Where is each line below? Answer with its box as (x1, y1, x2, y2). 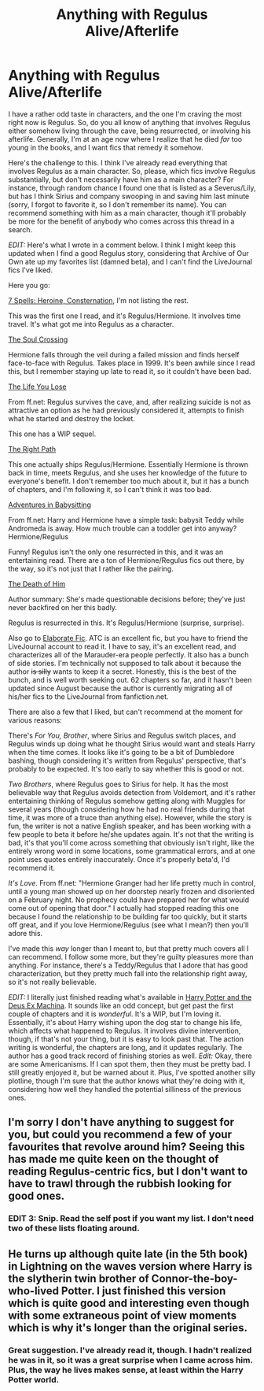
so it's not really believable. (8, 977, 97, 986)
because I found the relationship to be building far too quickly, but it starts (8, 912, 247, 921)
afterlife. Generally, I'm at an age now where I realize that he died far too (8, 134, 242, 143)
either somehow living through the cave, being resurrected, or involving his (8, 126, 251, 135)
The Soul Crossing (8, 335, 68, 344)
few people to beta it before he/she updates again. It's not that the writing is (8, 829, 254, 839)
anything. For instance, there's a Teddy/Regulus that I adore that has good (8, 960, 248, 970)
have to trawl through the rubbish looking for (8, 1177, 232, 1190)
